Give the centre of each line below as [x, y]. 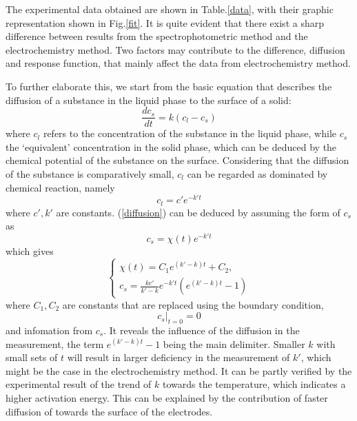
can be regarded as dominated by [257, 174]
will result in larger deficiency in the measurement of [178, 357]
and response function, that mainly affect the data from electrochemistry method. [178, 63]
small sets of [32, 357]
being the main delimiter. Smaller [234, 343]
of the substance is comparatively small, [90, 174]
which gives [30, 250]
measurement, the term [55, 343]
